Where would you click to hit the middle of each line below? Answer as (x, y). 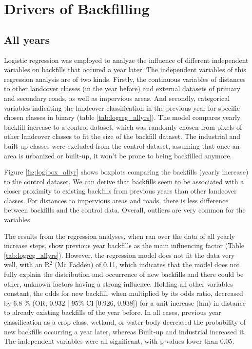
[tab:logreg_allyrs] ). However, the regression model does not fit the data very (119, 255)
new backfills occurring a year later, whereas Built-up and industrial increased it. (125, 331)
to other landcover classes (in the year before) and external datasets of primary (122, 88)
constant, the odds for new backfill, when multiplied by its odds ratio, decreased (124, 293)
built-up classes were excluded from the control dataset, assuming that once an (122, 145)
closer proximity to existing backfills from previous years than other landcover (120, 191)
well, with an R (27, 264)
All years (27, 39)
